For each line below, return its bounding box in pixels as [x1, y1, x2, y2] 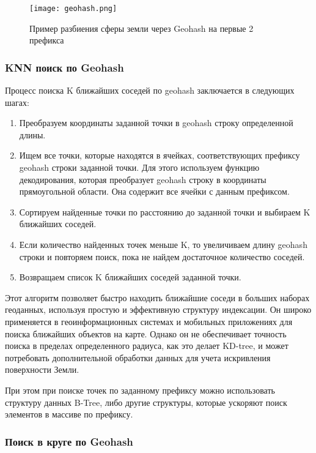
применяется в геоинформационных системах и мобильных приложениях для [5, 315, 293, 328]
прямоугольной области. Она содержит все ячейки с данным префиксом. [19, 185, 290, 198]
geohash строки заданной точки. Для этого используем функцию [19, 161, 260, 174]
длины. [19, 128, 46, 141]
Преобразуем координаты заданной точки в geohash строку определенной [19, 116, 293, 129]
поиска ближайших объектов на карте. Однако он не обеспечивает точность [5, 327, 287, 340]
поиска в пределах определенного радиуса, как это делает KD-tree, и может [5, 339, 288, 352]
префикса [29, 34, 64, 47]
